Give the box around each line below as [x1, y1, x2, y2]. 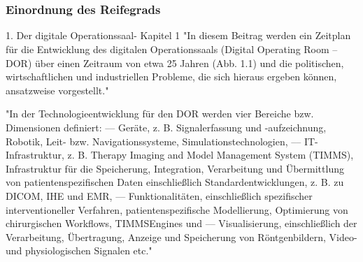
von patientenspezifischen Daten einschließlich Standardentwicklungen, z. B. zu [6, 175, 344, 189]
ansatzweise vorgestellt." [6, 82, 109, 97]
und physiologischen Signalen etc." [6, 243, 152, 258]
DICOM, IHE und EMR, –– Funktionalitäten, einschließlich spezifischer [6, 189, 313, 203]
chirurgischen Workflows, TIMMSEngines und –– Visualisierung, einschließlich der [6, 216, 357, 231]
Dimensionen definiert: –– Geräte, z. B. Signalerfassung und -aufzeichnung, [6, 120, 327, 135]
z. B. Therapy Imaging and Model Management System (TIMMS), [67, 147, 354, 162]
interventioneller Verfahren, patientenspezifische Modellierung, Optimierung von [6, 202, 348, 217]
